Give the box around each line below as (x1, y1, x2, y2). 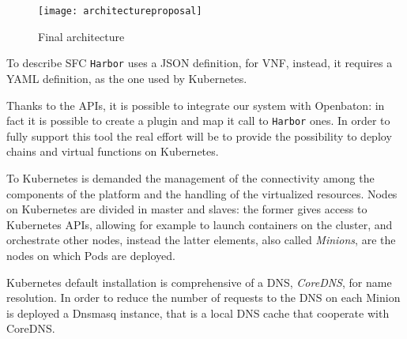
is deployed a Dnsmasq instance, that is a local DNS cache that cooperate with (6, 304, 390, 321)
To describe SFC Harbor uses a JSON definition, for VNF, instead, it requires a (6, 55, 393, 71)
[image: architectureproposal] (38, 6, 202, 17)
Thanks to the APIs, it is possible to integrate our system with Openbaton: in (6, 96, 385, 113)
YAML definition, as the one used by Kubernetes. (6, 70, 247, 86)
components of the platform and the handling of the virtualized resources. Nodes (6, 185, 398, 202)
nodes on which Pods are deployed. (6, 247, 175, 263)
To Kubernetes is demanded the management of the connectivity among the (6, 169, 375, 186)
